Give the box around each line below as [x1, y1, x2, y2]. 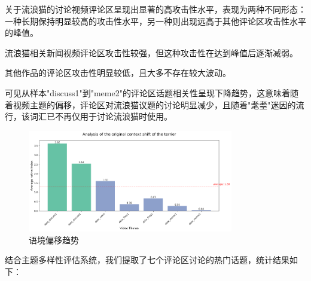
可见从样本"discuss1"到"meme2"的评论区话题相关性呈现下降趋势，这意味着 [5, 86, 290, 99]
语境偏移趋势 [29, 233, 79, 246]
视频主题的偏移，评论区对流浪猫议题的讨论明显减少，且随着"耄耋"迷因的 [13, 98, 296, 111]
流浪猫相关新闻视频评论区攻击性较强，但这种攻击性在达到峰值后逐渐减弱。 [5, 46, 298, 59]
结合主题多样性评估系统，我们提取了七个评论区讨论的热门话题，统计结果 [5, 253, 289, 266]
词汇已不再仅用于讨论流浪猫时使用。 [29, 110, 172, 123]
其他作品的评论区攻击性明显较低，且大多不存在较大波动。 [5, 66, 231, 79]
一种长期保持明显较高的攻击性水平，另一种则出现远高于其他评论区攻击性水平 [5, 14, 306, 27]
